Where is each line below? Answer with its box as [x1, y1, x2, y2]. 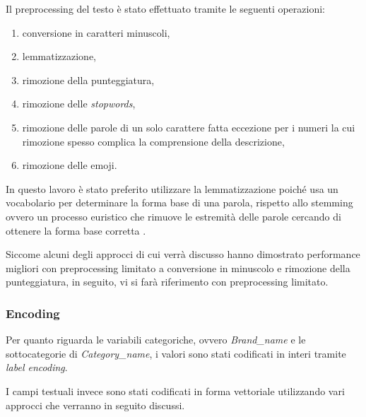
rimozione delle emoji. [22, 158, 117, 172]
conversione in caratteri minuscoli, [22, 25, 170, 40]
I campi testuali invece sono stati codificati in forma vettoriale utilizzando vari [6, 383, 345, 398]
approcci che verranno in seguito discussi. [6, 397, 185, 412]
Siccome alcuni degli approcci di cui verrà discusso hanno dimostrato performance [6, 247, 360, 262]
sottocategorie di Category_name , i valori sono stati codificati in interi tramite [6, 346, 346, 360]
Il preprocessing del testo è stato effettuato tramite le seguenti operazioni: [6, 1, 325, 16]
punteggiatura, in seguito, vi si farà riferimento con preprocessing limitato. [6, 274, 329, 289]
